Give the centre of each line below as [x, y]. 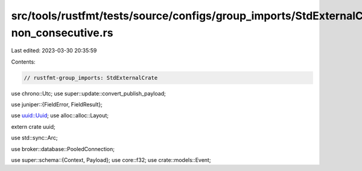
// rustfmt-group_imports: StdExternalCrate [91, 78]
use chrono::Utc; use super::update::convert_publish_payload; [88, 93]
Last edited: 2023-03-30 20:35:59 [54, 51]
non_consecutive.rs [62, 33]
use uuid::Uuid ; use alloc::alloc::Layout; [60, 115]
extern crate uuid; [33, 126]
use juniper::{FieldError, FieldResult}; [57, 105]
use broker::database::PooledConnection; [63, 149]
